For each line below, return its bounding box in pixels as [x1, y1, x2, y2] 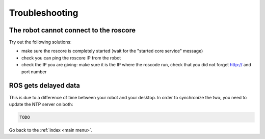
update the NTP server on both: [9, 101, 73, 107]
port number [21, 69, 47, 75]
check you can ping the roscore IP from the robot [21, 55, 121, 61]
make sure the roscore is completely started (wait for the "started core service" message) [21, 48, 203, 54]
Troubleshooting [9, 7, 79, 18]
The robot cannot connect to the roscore [9, 26, 136, 34]
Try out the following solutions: [9, 39, 72, 45]
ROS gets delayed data [9, 82, 80, 90]
